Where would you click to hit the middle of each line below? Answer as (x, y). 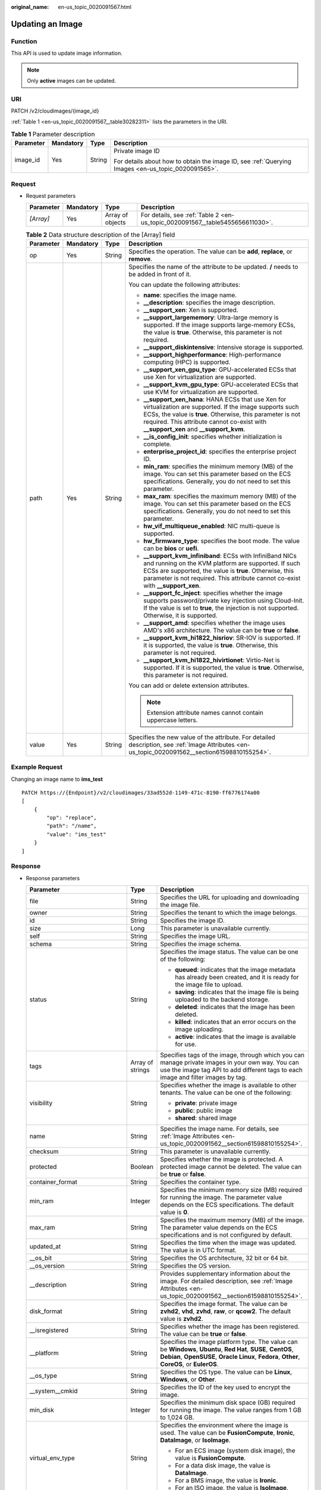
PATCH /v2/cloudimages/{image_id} (55, 111)
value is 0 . (175, 1212)
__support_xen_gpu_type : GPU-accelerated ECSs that (220, 370)
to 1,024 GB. (177, 1417)
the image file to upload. (209, 985)
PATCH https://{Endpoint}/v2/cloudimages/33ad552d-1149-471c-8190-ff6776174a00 (141, 792)
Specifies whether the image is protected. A (222, 1159)
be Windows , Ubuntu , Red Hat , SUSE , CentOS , (227, 1349)
